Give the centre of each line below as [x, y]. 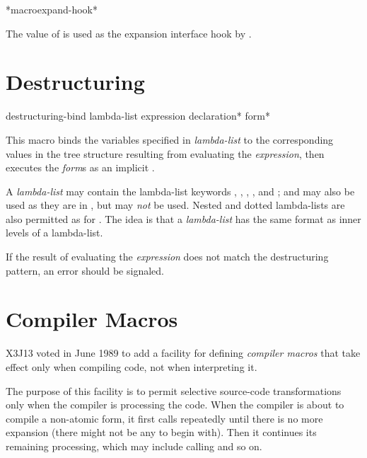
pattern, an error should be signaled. [85, 270]
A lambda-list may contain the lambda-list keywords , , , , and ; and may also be [180, 191]
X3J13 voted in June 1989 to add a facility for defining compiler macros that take [183, 353]
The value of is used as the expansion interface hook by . [129, 33]
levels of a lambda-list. [54, 233]
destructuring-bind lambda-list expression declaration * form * [138, 116]
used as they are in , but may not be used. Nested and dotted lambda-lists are [175, 205]
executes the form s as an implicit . [80, 167]
